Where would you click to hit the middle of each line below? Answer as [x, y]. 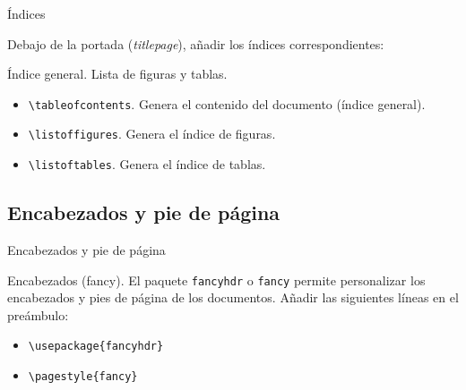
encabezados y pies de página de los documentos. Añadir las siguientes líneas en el [233, 297]
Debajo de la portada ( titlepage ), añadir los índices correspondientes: [196, 43]
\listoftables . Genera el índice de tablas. [147, 164]
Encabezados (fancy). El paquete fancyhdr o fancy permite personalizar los [216, 280]
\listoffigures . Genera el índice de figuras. [152, 134]
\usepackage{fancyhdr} [96, 347]
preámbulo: [38, 314]
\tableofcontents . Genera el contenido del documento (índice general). [227, 103]
